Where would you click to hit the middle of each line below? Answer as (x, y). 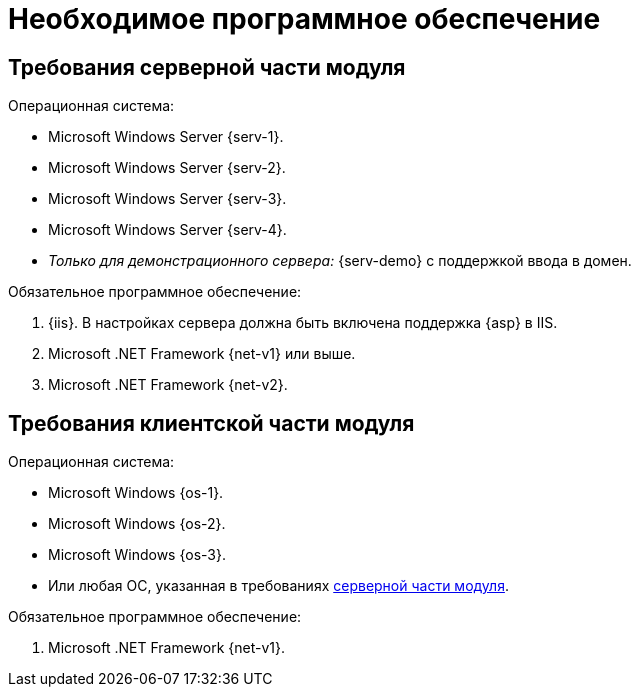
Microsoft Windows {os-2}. (137, 524)
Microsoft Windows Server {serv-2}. (167, 168)
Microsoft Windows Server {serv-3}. (167, 199)
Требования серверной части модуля (207, 67)
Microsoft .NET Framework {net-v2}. (168, 385)
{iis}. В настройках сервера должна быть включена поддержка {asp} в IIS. (303, 323)
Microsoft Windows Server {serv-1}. (166, 137)
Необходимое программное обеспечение (304, 19)
